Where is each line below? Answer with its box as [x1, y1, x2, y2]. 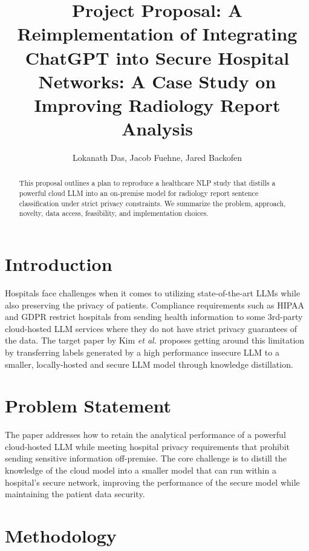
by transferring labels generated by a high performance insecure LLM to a [5, 345, 279, 358]
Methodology [5, 523, 117, 548]
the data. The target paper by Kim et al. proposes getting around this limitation [5, 334, 305, 347]
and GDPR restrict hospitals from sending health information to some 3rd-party [5, 310, 303, 323]
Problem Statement [5, 393, 171, 418]
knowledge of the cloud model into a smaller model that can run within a [5, 464, 276, 477]
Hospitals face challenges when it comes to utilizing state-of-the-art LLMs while [5, 287, 301, 299]
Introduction [5, 252, 112, 276]
